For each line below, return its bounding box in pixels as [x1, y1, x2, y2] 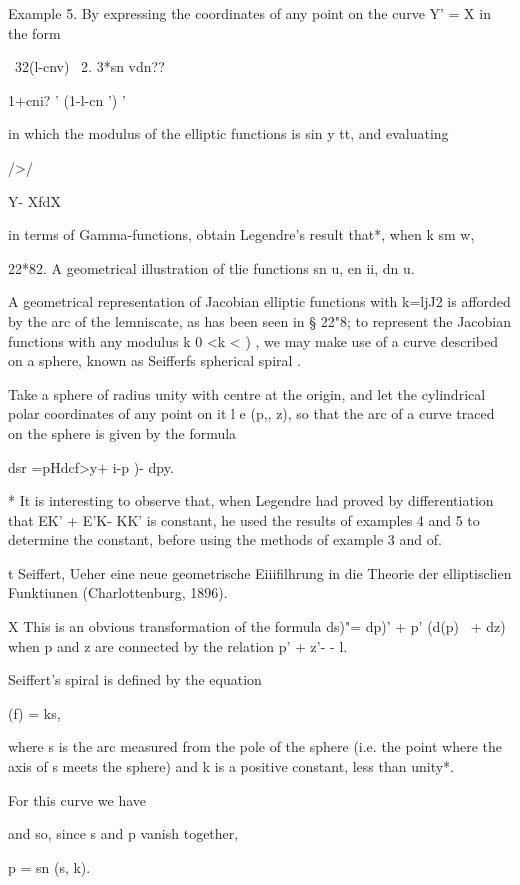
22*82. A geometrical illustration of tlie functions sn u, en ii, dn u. [8, 257, 415, 278]
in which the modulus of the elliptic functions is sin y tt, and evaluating [8, 123, 449, 144]
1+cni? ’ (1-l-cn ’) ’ [8, 89, 126, 110]
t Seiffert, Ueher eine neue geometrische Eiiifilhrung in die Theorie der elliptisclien [8, 562, 512, 583]
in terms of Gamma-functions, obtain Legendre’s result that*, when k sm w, [8, 224, 475, 245]
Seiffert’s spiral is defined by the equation [8, 669, 262, 690]
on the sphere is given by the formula [8, 422, 237, 443]
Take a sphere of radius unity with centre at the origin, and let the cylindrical [8, 383, 486, 404]
